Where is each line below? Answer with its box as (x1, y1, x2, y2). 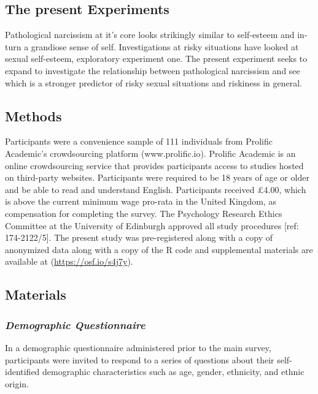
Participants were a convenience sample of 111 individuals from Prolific (5, 135, 273, 148)
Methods (5, 106, 62, 125)
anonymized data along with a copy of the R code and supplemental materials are (5, 243, 313, 256)
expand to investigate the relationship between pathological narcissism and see (5, 64, 300, 77)
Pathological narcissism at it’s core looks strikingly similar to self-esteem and (5, 28, 295, 41)
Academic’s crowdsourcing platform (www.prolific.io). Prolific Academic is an (5, 146, 296, 159)
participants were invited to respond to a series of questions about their (5, 353, 274, 366)
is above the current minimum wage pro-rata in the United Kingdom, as (5, 195, 277, 208)
